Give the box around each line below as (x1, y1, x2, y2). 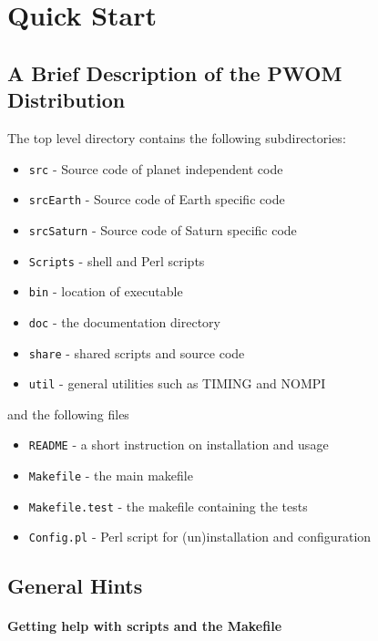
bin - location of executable (28, 282, 183, 301)
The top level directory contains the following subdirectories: (7, 128, 346, 147)
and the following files (7, 404, 129, 423)
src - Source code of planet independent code (28, 159, 283, 178)
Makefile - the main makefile (28, 466, 193, 485)
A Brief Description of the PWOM (7, 58, 342, 87)
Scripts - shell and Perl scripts (28, 251, 205, 270)
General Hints (7, 572, 143, 600)
